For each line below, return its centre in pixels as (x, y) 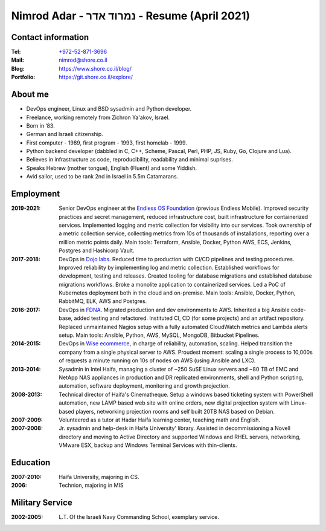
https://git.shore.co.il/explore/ (96, 77)
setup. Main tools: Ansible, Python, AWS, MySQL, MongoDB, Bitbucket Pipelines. (159, 335)
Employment (36, 194)
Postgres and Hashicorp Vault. (97, 250)
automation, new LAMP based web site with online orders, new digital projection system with (174, 403)
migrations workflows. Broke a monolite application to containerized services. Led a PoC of (172, 284)
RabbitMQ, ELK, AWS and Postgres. (103, 301)
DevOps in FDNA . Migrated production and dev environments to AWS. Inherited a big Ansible (174, 310)
